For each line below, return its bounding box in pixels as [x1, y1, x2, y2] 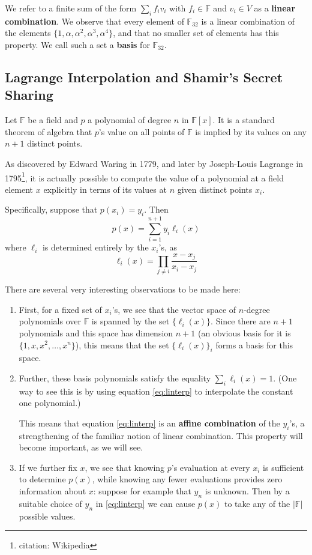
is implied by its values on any [195, 125, 307, 138]
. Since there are [211, 315, 271, 327]
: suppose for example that [93, 485, 191, 497]
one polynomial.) [19, 396, 81, 409]
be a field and [28, 114, 78, 126]
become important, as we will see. [19, 441, 143, 453]
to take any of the [224, 497, 290, 509]
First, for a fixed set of [19, 303, 102, 315]
